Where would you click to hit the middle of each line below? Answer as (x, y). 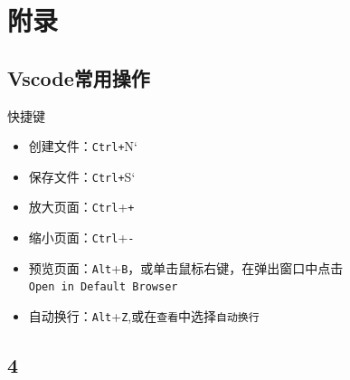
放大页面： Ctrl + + (81, 207)
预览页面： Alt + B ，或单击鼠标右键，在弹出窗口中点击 (186, 267)
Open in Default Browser (103, 287)
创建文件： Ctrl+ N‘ (83, 146)
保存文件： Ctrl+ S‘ (82, 176)
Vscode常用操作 (79, 77)
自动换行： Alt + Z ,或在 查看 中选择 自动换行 (144, 316)
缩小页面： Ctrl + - (81, 237)
